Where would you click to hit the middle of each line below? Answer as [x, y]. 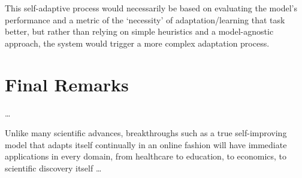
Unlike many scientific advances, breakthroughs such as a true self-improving [146, 133]
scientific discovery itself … [53, 168]
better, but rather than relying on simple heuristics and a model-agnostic [139, 31]
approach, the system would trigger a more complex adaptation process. [137, 43]
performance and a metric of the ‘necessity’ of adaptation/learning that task [145, 19]
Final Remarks [67, 84]
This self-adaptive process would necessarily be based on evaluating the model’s [151, 8]
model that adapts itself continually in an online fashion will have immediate [146, 144]
